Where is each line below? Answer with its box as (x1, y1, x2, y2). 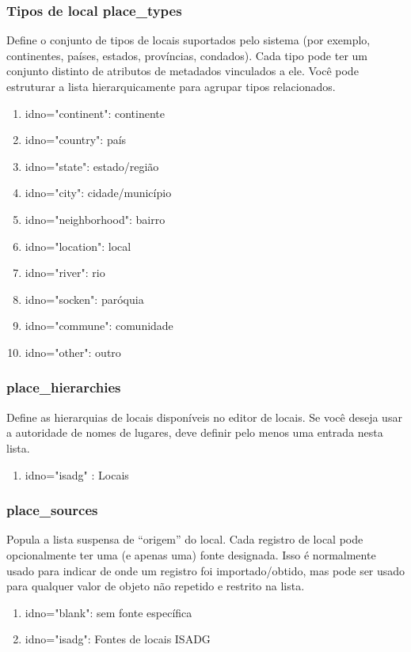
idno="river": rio (25, 264, 105, 281)
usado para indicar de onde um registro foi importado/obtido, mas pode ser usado (6, 562, 405, 578)
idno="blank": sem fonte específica (25, 604, 192, 620)
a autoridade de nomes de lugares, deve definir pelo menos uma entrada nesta (6, 424, 383, 441)
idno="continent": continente (25, 104, 165, 121)
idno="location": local (25, 237, 131, 254)
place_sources (6, 500, 98, 520)
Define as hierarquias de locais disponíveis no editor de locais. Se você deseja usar (6, 408, 402, 425)
